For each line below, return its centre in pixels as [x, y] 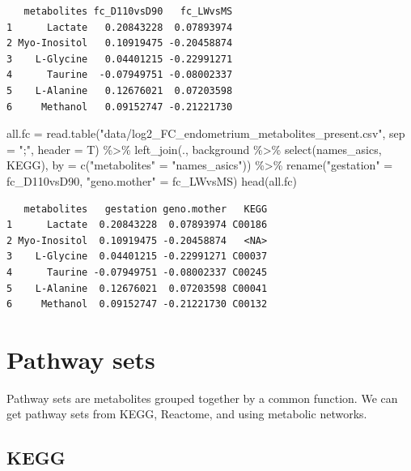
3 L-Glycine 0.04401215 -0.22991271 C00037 [137, 257]
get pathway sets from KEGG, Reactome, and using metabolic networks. [187, 414]
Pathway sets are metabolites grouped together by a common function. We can [202, 398]
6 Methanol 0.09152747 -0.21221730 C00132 [137, 304]
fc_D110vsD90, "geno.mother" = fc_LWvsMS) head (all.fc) [152, 180]
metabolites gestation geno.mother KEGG [146, 209]
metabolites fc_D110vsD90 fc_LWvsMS [128, 11]
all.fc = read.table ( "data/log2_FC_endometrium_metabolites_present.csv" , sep [206, 133]
